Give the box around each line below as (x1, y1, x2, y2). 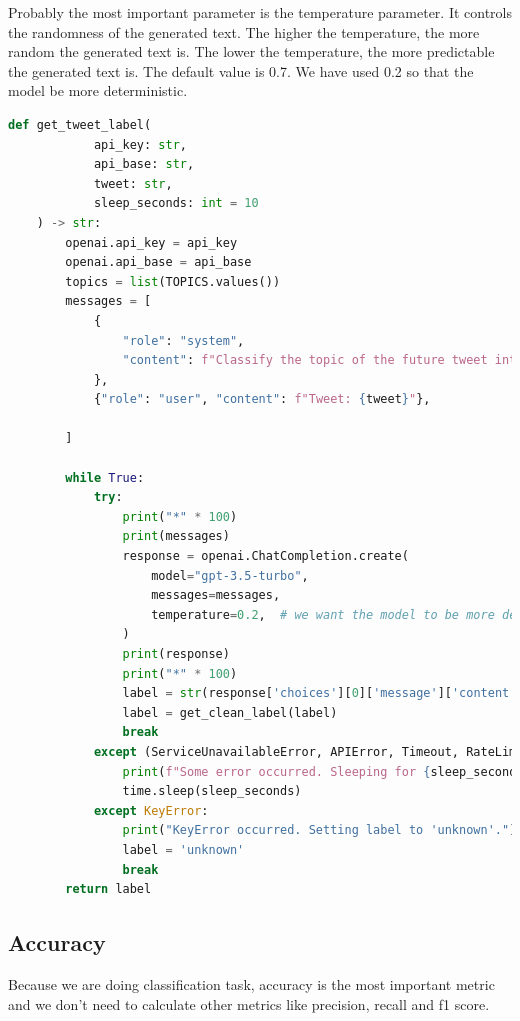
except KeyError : (93, 803, 209, 818)
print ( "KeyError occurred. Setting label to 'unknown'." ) (122, 823, 517, 838)
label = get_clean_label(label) (122, 705, 338, 720)
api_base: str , (93, 157, 195, 172)
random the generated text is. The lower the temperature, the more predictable (8, 41, 495, 62)
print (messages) (122, 529, 230, 544)
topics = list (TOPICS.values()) (65, 274, 281, 289)
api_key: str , (93, 137, 187, 152)
